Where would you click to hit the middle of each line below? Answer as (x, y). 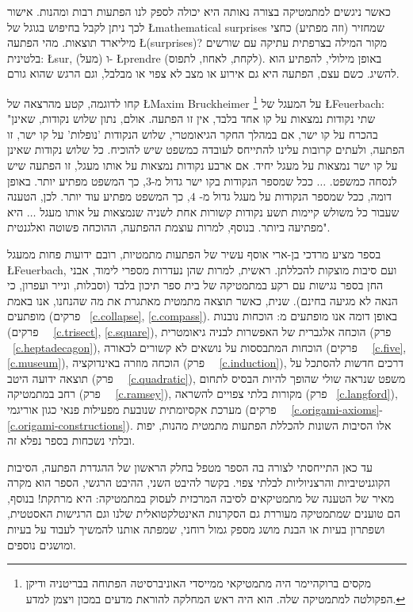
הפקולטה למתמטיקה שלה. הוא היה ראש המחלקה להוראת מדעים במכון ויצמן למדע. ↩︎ (216, 598)
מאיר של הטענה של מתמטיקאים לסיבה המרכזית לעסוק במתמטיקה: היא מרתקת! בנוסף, (201, 497)
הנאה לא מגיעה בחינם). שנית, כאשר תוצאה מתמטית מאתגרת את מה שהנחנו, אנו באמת (203, 300)
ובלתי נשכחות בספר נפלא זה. (71, 440)
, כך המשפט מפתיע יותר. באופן (76, 180)
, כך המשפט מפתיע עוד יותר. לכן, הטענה (99, 196)
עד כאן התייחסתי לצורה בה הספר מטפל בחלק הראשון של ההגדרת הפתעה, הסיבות (190, 467)
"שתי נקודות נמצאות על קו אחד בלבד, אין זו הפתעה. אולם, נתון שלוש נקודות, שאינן (191, 119)
